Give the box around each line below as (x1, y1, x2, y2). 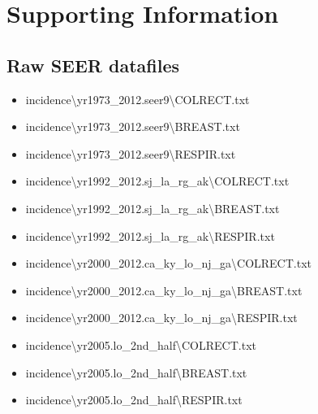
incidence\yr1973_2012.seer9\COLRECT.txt (25, 90, 250, 107)
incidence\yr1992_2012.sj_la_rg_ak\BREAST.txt (25, 199, 280, 216)
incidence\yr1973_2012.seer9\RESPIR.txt (25, 145, 236, 162)
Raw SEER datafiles (6, 52, 180, 77)
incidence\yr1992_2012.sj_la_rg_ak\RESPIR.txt (25, 227, 275, 244)
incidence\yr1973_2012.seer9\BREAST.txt (25, 118, 240, 135)
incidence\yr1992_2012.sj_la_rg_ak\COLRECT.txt (25, 172, 290, 190)
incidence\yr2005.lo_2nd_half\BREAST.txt (25, 364, 247, 381)
